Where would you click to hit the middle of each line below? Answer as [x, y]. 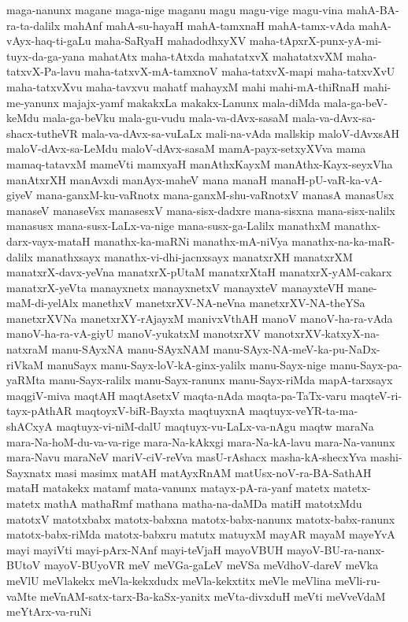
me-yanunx [33, 102]
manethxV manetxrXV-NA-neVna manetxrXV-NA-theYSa [224, 303]
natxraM [27, 349]
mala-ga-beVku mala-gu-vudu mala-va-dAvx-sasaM [166, 118]
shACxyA [30, 426]
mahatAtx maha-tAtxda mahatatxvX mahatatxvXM [216, 56]
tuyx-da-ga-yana [46, 56]
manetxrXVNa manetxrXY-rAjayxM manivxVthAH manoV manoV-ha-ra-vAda [200, 318]
